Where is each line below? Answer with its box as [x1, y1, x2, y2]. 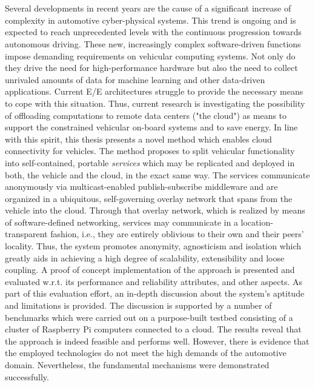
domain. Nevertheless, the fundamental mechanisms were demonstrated [5, 358, 270, 371]
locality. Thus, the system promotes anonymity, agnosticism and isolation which [5, 240, 302, 252]
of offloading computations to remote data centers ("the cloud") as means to [5, 109, 287, 121]
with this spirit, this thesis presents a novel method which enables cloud [5, 132, 272, 145]
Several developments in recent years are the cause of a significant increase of [5, 2, 291, 15]
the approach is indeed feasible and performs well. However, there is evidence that [5, 334, 310, 347]
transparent [5, 227, 48, 240]
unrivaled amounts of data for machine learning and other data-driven [5, 73, 265, 86]
